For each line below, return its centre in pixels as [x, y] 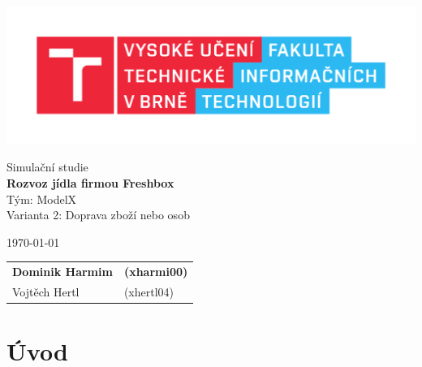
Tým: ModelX [42, 199]
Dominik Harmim [62, 272]
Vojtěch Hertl [46, 291]
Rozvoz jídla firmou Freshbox [90, 182]
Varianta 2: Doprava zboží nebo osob [98, 215]
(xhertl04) [149, 291]
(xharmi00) [156, 272]
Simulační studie [47, 167]
